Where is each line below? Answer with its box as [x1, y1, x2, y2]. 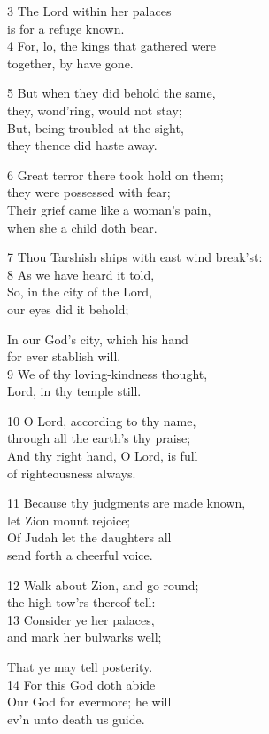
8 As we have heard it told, [7, 264, 155, 283]
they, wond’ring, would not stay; [7, 100, 182, 119]
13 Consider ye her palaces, [7, 610, 155, 628]
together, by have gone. [7, 53, 134, 72]
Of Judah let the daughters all [7, 528, 172, 547]
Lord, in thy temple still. [7, 382, 142, 400]
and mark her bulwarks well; [7, 627, 162, 646]
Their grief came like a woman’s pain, [7, 200, 211, 218]
